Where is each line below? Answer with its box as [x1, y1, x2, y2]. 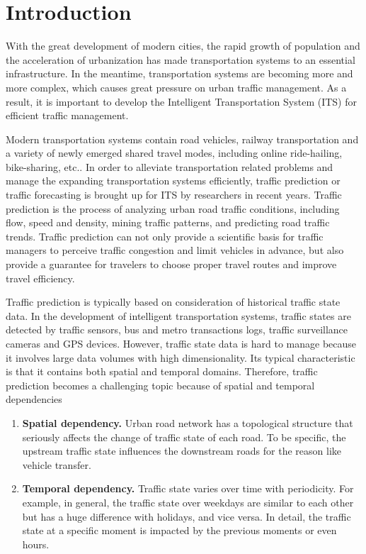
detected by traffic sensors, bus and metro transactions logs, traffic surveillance [6, 322, 348, 337]
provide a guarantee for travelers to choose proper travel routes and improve [6, 257, 337, 272]
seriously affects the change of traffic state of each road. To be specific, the [22, 429, 346, 444]
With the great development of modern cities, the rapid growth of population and [6, 38, 360, 53]
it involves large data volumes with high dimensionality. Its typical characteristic [6, 350, 355, 365]
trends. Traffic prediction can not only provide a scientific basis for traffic [6, 228, 324, 243]
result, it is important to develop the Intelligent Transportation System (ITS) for [6, 94, 357, 109]
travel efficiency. [6, 270, 75, 285]
